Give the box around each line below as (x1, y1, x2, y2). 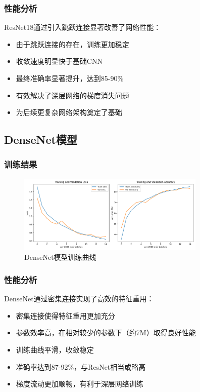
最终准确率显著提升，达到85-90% (16, 73, 124, 83)
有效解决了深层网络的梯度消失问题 (16, 90, 129, 100)
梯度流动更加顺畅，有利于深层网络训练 (16, 378, 143, 389)
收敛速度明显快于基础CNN (16, 56, 103, 66)
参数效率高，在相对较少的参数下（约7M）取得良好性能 (16, 327, 196, 338)
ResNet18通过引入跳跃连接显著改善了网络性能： (4, 22, 161, 32)
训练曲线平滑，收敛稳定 (16, 344, 94, 355)
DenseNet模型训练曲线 (24, 252, 96, 262)
